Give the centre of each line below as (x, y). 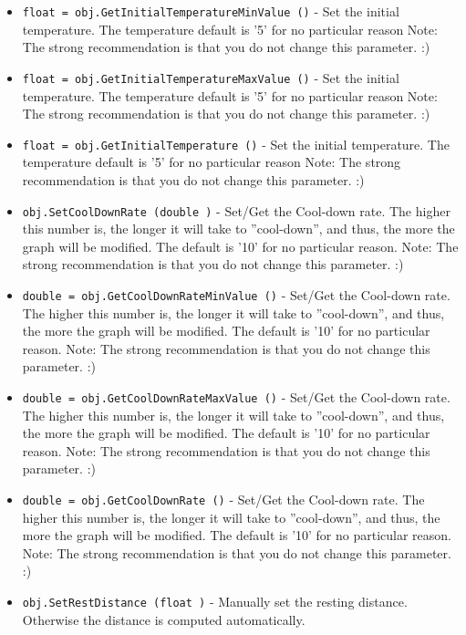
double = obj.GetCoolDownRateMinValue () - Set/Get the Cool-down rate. (236, 294)
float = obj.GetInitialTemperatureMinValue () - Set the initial (211, 11)
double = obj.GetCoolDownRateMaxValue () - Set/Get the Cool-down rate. (236, 397)
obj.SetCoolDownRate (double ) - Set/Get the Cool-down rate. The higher (236, 210)
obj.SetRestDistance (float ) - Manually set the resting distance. (215, 602)
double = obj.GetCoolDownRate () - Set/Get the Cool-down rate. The (223, 500)
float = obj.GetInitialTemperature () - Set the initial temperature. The (236, 144)
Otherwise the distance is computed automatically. (164, 619)
